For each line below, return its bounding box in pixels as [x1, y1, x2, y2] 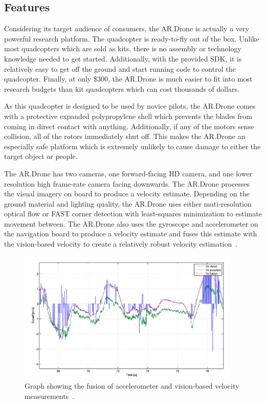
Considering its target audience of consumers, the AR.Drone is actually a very [4, 23, 249, 34]
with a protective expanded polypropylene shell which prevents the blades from [4, 110, 252, 121]
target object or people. [4, 151, 78, 162]
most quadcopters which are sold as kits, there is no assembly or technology [4, 43, 241, 54]
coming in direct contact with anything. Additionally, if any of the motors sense [4, 120, 254, 131]
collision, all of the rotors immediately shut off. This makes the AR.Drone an [4, 131, 246, 142]
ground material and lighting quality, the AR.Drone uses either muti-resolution [4, 198, 252, 209]
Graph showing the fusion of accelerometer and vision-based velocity [25, 380, 239, 391]
